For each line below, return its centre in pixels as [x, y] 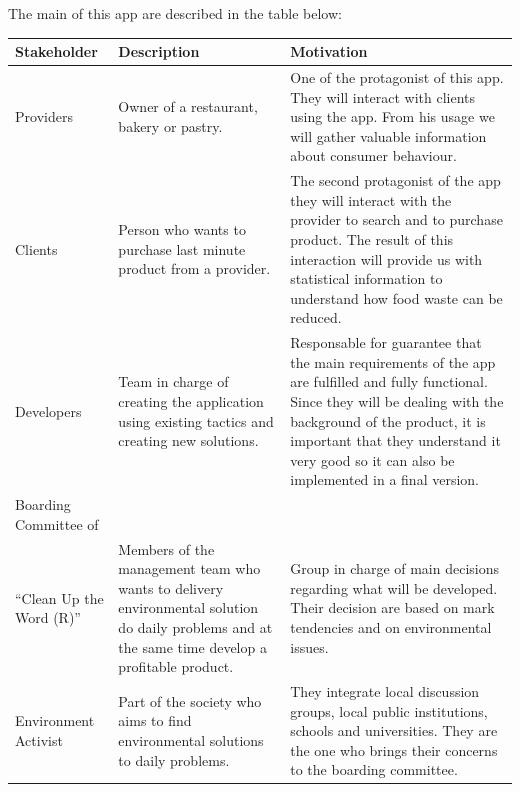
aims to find [155, 720]
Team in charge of [173, 381]
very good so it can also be [372, 459]
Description [159, 51]
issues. [309, 646]
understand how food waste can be [396, 297]
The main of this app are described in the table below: [175, 13]
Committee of [57, 523]
